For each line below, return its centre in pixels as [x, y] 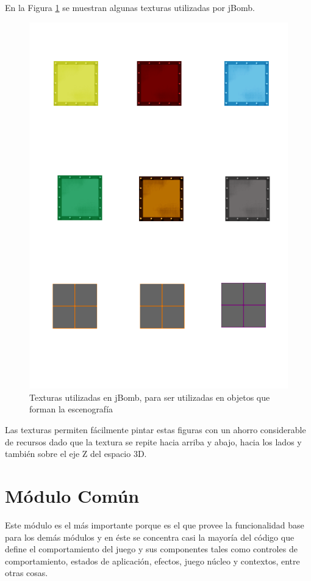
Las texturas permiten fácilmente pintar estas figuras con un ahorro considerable [155, 430]
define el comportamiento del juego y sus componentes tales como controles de [151, 549]
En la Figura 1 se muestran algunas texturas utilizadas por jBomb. [130, 7]
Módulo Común [72, 496]
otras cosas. [27, 573]
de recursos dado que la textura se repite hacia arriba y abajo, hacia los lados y [153, 441]
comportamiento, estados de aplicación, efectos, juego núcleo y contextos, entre [152, 561]
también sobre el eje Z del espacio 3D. [76, 454]
